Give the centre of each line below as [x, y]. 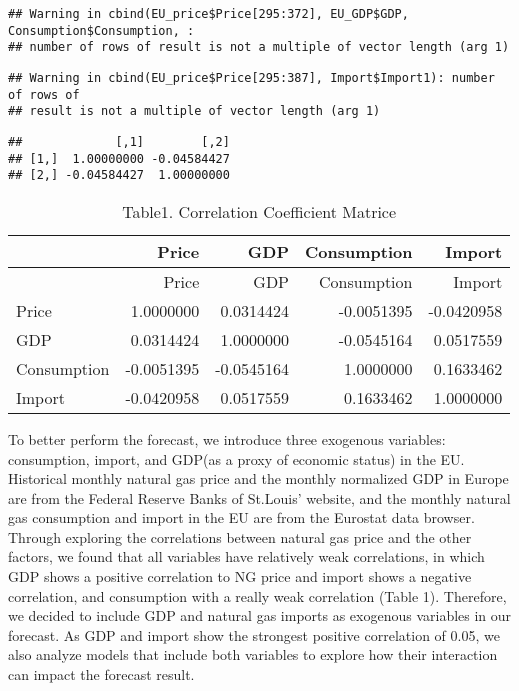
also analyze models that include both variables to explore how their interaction [253, 654]
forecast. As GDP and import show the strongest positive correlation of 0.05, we [254, 634]
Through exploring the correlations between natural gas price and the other [240, 536]
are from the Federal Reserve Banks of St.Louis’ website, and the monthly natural [259, 497]
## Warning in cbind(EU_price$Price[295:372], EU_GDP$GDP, [208, 14]
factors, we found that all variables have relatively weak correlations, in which [246, 556]
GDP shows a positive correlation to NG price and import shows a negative [240, 576]
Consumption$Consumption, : [101, 30]
